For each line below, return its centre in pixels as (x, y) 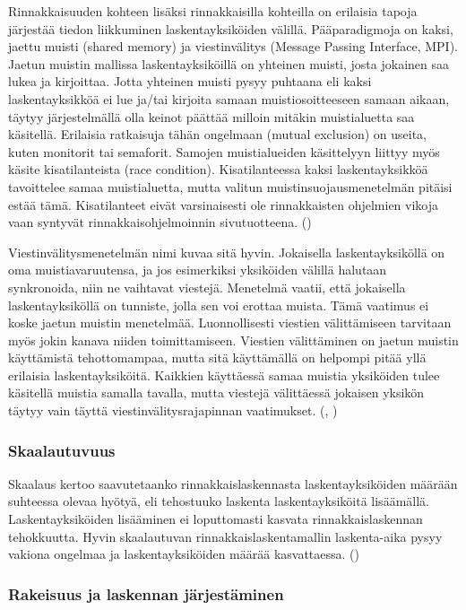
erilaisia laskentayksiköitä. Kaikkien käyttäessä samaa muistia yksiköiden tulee (224, 375)
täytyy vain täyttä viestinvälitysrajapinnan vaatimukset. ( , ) (173, 410)
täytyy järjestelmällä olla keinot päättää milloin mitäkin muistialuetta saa (211, 116)
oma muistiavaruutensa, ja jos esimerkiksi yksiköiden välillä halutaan (198, 270)
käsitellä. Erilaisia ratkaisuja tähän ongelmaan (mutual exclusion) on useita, (217, 134)
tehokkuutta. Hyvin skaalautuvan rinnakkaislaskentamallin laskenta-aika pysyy (225, 536)
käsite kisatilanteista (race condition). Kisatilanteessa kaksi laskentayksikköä (218, 169)
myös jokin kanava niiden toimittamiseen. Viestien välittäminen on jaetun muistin (233, 340)
